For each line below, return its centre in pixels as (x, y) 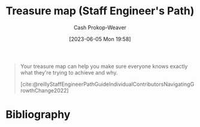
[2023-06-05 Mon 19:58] (100, 39)
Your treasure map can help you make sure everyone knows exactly (104, 66)
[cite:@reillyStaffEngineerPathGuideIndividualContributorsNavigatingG (107, 84)
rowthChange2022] (45, 90)
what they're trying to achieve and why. (69, 72)
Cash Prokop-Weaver (100, 27)
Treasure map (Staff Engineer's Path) (100, 11)
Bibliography (38, 115)
